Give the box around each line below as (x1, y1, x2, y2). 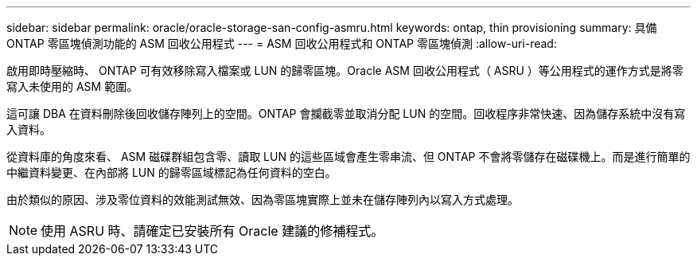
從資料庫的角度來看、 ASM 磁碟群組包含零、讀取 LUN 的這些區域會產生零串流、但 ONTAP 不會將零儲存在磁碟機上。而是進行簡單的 (6, 150, 691, 163)
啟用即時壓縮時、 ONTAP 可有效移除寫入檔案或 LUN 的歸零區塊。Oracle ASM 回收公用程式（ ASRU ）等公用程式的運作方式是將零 (6, 64, 683, 77)
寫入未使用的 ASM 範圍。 (6, 80, 138, 93)
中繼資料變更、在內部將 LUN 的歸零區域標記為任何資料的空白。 (6, 166, 337, 179)
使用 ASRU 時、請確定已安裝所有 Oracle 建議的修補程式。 (41, 223, 384, 239)
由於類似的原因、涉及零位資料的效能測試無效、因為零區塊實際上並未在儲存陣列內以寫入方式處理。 (6, 193, 519, 206)
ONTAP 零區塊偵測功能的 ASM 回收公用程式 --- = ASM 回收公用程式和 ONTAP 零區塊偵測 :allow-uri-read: (6, 37, 557, 50)
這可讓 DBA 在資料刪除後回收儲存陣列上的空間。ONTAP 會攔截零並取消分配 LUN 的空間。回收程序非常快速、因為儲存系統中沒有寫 (6, 107, 686, 120)
